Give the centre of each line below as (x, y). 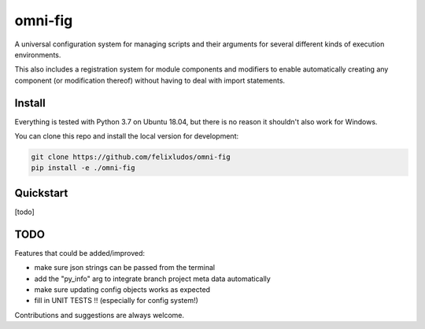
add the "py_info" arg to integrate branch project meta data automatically (152, 279)
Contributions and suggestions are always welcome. (100, 315)
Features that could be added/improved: (80, 253)
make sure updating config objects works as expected (122, 289)
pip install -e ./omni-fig (83, 168)
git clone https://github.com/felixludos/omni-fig (131, 157)
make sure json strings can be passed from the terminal (125, 268)
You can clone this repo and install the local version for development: (127, 136)
